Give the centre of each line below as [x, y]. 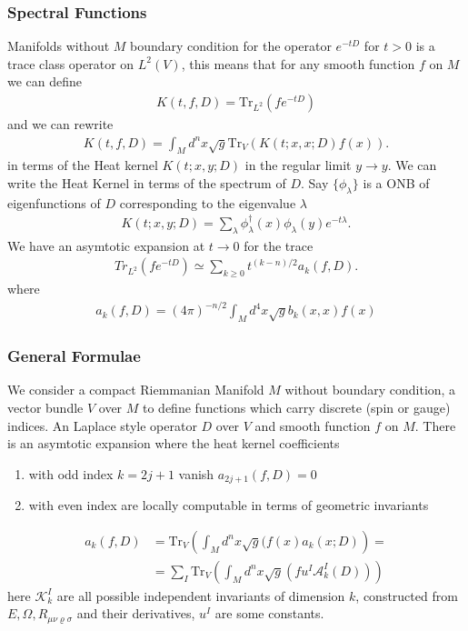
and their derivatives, [136, 613]
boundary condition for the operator [231, 46]
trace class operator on [71, 63]
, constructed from [407, 595]
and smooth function [313, 425]
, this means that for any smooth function [298, 63]
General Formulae [74, 356]
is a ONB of [396, 183]
